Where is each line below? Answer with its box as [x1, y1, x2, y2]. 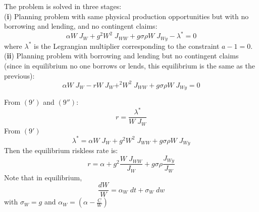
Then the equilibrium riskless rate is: [4, 145, 118, 156]
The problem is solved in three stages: [4, 1, 122, 11]
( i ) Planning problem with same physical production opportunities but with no [4, 11, 249, 21]
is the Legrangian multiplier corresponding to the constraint [34, 40, 220, 51]
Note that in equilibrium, [4, 172, 82, 182]
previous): [4, 70, 35, 81]
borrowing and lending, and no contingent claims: [4, 21, 158, 31]
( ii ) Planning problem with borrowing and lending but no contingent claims [4, 50, 239, 61]
